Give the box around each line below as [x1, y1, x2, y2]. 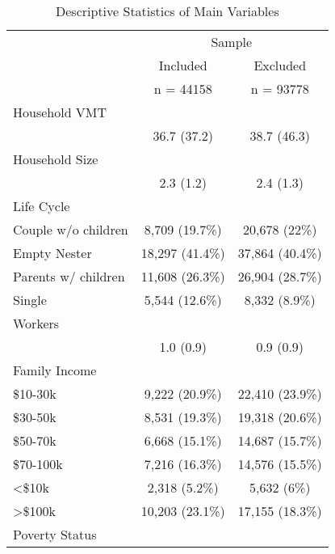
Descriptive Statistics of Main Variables [56, 2, 279, 20]
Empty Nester [13, 243, 92, 262]
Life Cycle [13, 197, 70, 215]
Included [158, 56, 207, 74]
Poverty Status [13, 525, 97, 543]
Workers [13, 314, 60, 332]
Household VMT [13, 103, 107, 121]
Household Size [13, 150, 98, 168]
